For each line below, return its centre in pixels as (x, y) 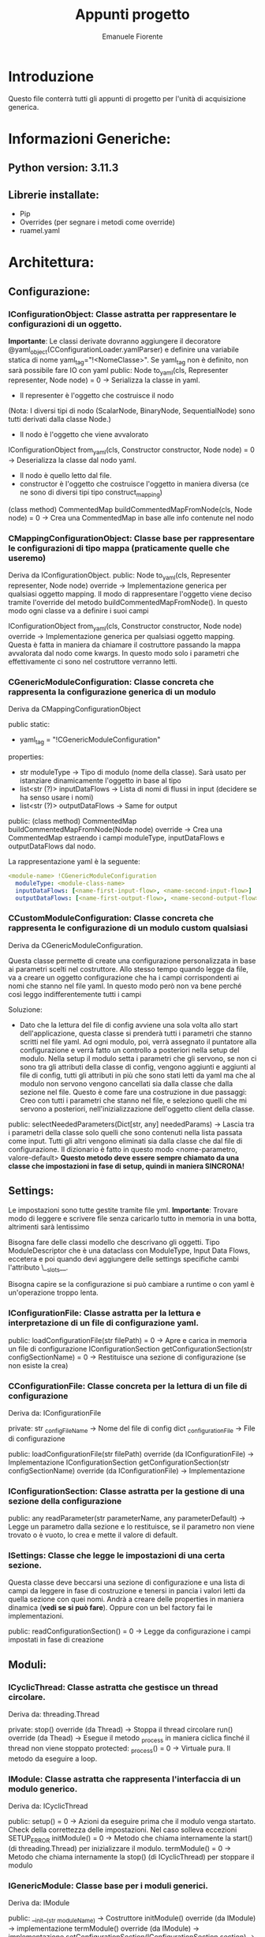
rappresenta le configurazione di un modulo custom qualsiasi (128, 928)
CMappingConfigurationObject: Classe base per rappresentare (131, 538)
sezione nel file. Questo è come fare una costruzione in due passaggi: (133, 1092)
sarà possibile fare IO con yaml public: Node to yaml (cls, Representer (118, 371)
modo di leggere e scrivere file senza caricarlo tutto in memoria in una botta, (132, 1218)
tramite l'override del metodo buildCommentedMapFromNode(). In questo (128, 603)
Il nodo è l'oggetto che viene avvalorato (84, 434)
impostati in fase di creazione (56, 1640)
